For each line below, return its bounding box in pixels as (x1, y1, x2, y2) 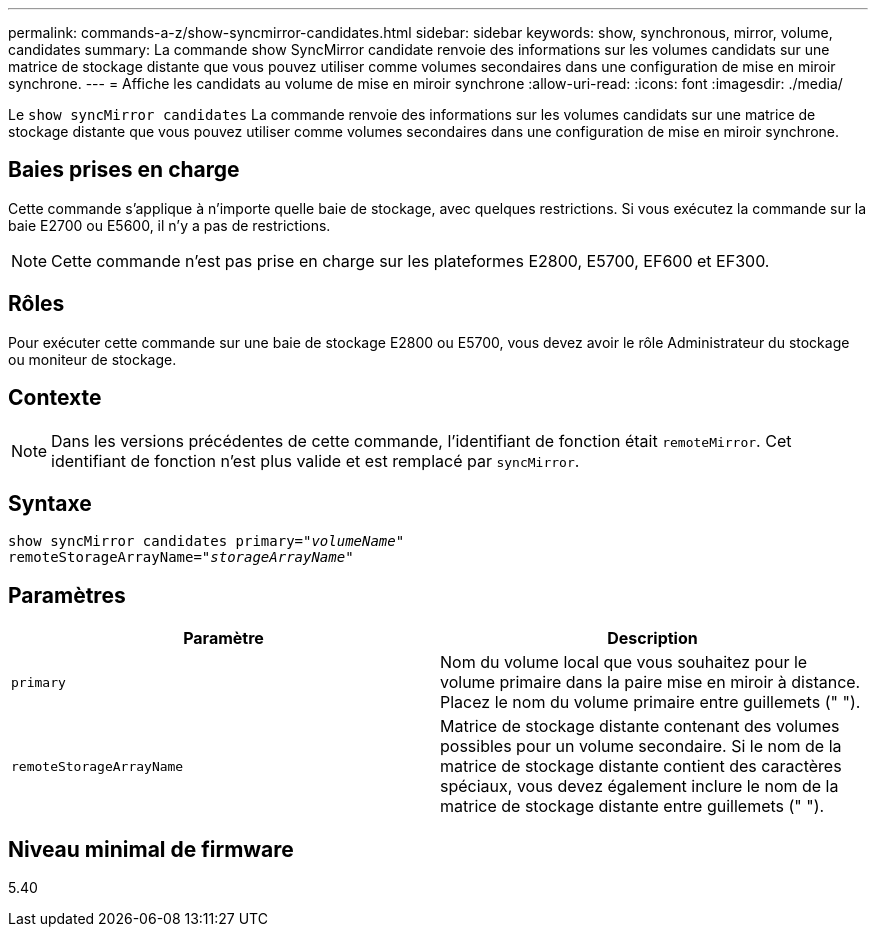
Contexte (8, 385, 102, 411)
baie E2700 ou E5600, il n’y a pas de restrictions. (8, 216, 331, 234)
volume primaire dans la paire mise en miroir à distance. (440, 672, 861, 693)
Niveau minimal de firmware (8, 836, 294, 862)
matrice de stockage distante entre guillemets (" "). (440, 796, 825, 817)
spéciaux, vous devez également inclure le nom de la (440, 776, 839, 797)
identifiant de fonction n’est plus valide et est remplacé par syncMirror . (51, 450, 580, 471)
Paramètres (8, 582, 126, 608)
